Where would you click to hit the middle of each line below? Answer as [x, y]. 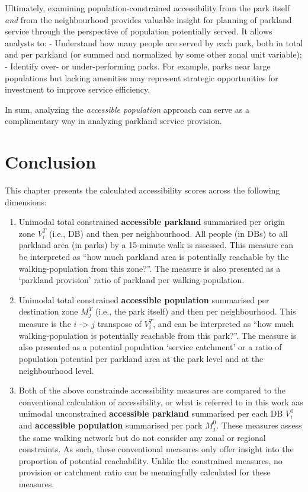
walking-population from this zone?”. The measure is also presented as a [150, 268]
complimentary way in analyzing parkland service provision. [113, 121]
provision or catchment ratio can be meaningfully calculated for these [145, 472]
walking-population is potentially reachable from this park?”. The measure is [158, 335]
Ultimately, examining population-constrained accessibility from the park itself [147, 8]
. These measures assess [259, 425]
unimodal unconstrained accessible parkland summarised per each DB [151, 413]
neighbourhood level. [56, 370]
